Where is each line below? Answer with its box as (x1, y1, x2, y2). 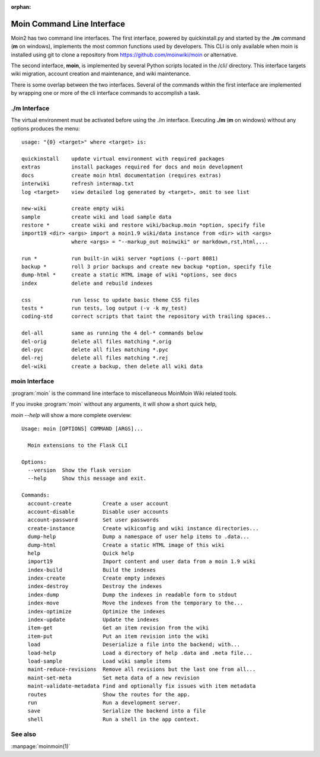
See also (11, 730, 37, 739)
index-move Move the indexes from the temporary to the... (27, 600, 244, 606)
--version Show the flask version (27, 466, 132, 473)
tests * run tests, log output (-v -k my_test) (21, 304, 187, 311)
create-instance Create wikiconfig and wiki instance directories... (27, 525, 259, 532)
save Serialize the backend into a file (27, 708, 206, 714)
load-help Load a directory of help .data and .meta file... (27, 650, 253, 656)
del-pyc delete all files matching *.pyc (21, 346, 169, 353)
